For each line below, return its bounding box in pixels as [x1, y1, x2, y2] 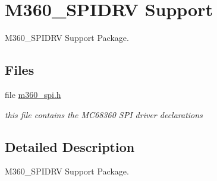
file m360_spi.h [5, 88, 61, 100]
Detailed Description [5, 137, 135, 155]
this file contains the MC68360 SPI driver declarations [5, 108, 203, 120]
